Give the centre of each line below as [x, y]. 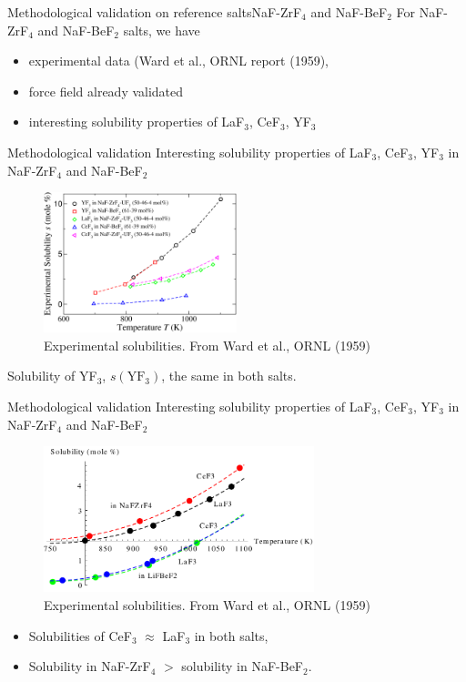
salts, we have [162, 30]
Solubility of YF [52, 376]
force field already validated [106, 91]
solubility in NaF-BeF [243, 666]
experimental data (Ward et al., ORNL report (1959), [178, 61]
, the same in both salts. [229, 376]
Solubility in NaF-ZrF [90, 666]
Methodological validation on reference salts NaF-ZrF [155, 12]
